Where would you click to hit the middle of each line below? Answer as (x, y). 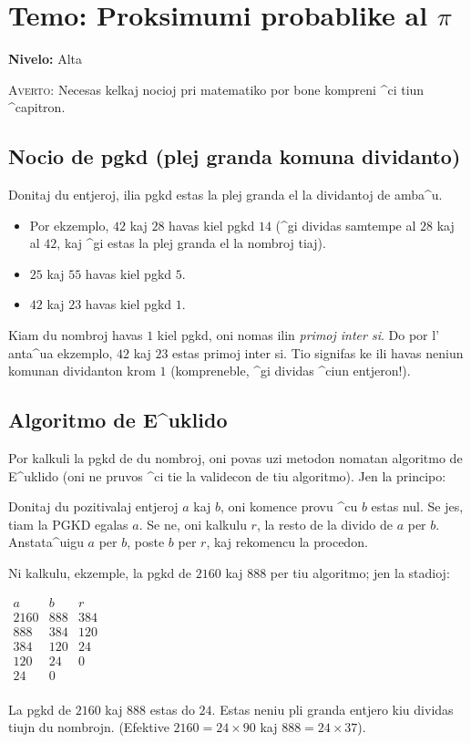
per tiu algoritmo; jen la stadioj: (360, 573)
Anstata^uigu (46, 542)
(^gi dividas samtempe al (346, 225)
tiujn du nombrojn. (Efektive (89, 727)
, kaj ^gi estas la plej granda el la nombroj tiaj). (191, 243)
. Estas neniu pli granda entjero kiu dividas (333, 709)
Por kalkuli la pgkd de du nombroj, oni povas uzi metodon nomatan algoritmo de (235, 458)
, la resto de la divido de (324, 524)
